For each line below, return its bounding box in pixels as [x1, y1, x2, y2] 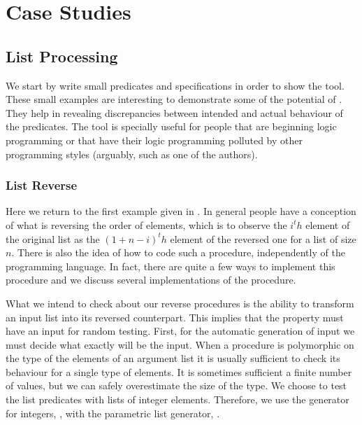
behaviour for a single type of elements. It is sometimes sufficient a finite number [6, 364, 352, 379]
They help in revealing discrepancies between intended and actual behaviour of [6, 105, 343, 120]
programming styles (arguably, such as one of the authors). [6, 146, 258, 161]
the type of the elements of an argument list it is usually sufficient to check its [6, 351, 340, 365]
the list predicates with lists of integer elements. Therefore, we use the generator [6, 392, 349, 407]
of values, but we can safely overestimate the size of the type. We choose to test [6, 378, 347, 393]
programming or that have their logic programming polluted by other [6, 132, 303, 147]
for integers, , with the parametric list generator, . [6, 405, 220, 420]
